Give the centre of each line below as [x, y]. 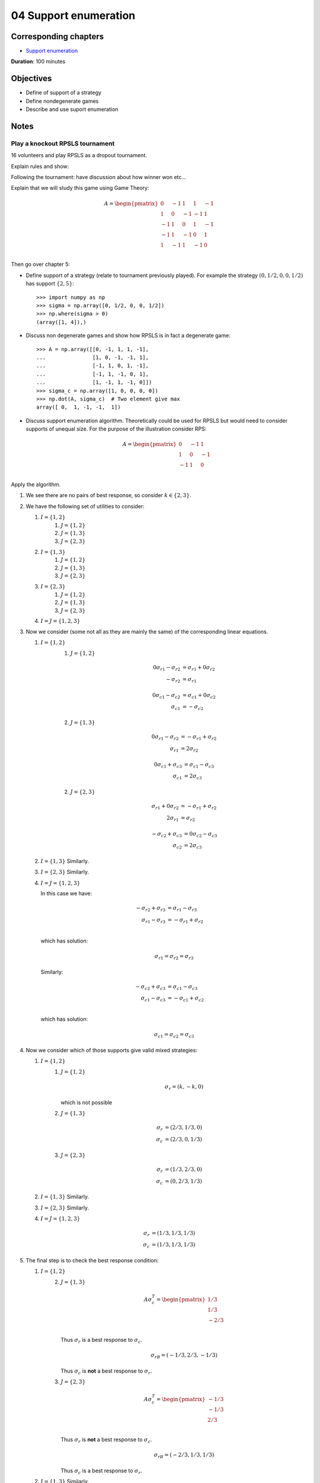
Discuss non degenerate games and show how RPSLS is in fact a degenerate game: [128, 336]
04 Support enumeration [73, 15]
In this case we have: [66, 893]
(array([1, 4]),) [61, 322]
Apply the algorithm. [36, 485]
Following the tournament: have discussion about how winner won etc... [99, 177]
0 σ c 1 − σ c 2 [166, 696]
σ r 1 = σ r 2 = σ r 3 [174, 957]
